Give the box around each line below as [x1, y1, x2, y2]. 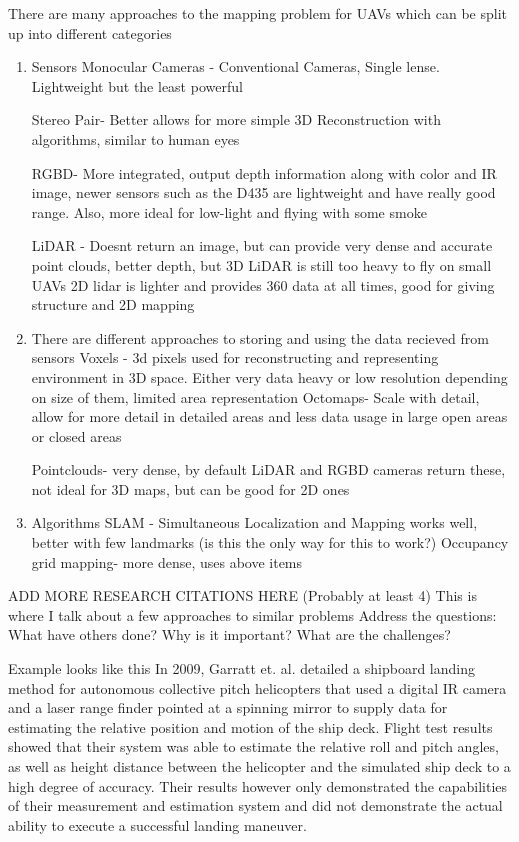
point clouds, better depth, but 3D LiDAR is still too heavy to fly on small [31, 254, 492, 275]
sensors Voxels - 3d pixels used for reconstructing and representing [31, 347, 439, 368]
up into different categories [8, 22, 172, 43]
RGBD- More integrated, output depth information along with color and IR [31, 162, 497, 183]
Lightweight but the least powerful [31, 75, 243, 96]
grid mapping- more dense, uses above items [31, 551, 303, 572]
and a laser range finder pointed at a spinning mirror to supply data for [8, 697, 448, 718]
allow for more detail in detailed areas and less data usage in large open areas [31, 406, 508, 427]
